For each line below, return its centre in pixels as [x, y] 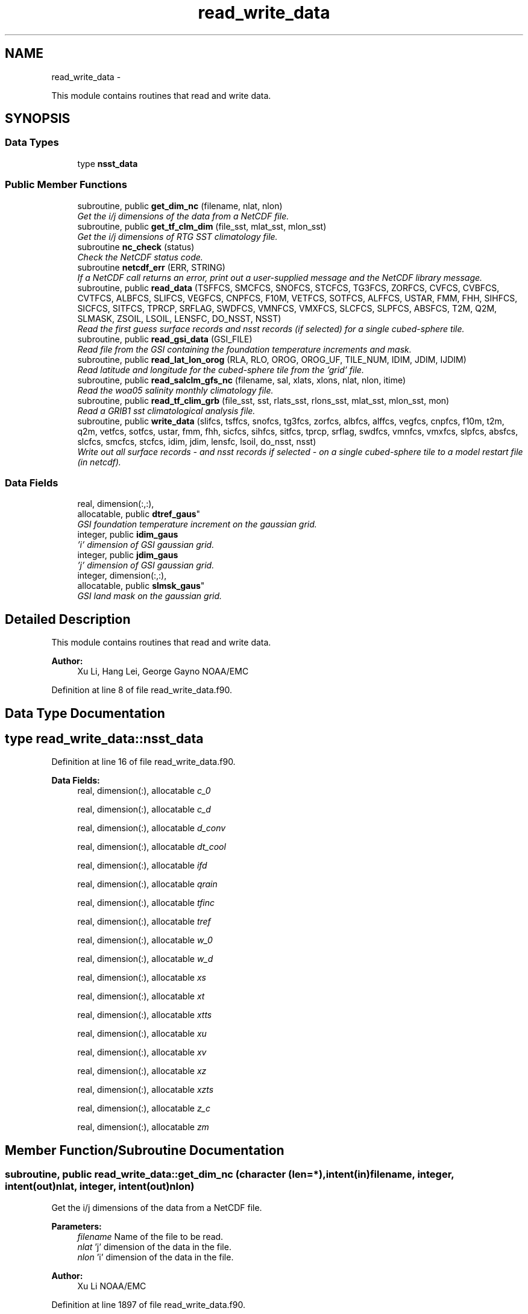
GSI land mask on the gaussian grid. [150, 596]
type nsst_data [108, 163]
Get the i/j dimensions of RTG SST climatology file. [178, 236]
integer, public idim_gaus [128, 535]
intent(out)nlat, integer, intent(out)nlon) [100, 1187]
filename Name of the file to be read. [150, 1236]
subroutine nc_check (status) [136, 247]
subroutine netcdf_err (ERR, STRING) [151, 267]
